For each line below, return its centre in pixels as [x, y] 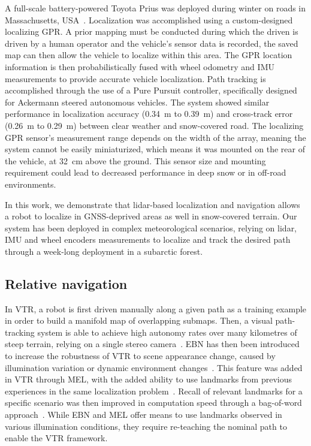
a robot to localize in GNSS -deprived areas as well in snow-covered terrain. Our [151, 216]
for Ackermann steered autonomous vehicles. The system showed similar [137, 102]
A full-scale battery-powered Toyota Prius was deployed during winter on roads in [155, 8]
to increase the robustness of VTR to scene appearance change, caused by [140, 356]
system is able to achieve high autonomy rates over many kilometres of [167, 332]
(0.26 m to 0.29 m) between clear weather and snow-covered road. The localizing [154, 125]
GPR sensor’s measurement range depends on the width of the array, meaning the [155, 137]
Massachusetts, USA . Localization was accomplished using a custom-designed [149, 19]
